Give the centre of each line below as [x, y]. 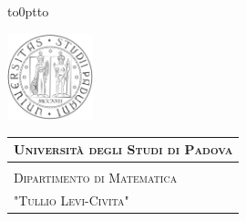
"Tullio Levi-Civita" [72, 200]
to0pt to [28, 11]
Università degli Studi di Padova [123, 149]
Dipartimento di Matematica [96, 178]
